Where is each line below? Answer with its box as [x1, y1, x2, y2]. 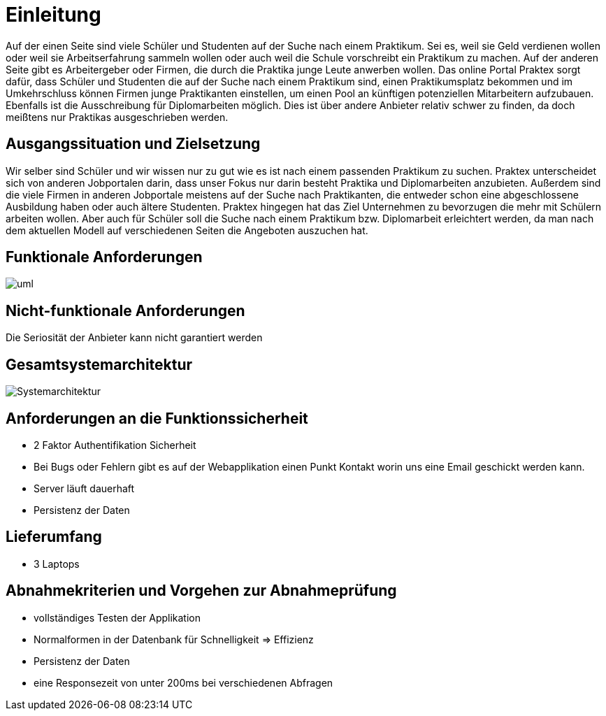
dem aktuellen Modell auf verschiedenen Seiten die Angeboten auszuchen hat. [6, 224, 368, 236]
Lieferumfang [6, 528, 102, 546]
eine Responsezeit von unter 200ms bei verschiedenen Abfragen [34, 676, 333, 689]
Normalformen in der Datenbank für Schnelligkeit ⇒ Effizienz [34, 633, 314, 645]
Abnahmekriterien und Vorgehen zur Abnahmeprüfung [6, 582, 397, 600]
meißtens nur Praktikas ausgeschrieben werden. [6, 110, 229, 123]
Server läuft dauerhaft [34, 482, 135, 494]
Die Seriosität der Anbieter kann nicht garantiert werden [6, 331, 263, 344]
